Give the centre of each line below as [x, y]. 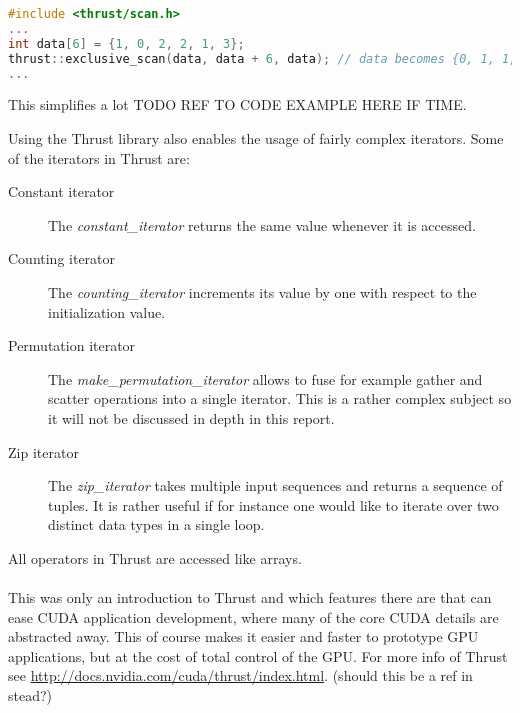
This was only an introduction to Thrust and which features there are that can [250, 597]
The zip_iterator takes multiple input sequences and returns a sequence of [275, 485]
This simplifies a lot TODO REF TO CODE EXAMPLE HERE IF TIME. [237, 104]
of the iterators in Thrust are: [99, 157]
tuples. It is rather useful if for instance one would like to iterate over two [273, 504]
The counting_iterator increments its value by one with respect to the [262, 291]
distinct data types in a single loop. [156, 524]
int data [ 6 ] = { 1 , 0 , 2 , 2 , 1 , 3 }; [126, 43]
